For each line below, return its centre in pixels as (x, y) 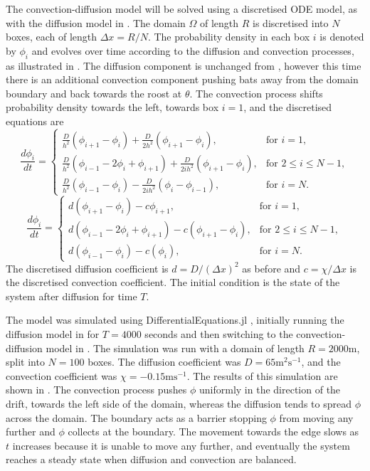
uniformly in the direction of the (270, 390)
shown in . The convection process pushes (96, 390)
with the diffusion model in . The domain (96, 22)
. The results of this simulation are (262, 375)
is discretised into (291, 22)
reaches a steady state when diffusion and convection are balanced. (151, 459)
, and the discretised (288, 107)
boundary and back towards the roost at (94, 93)
